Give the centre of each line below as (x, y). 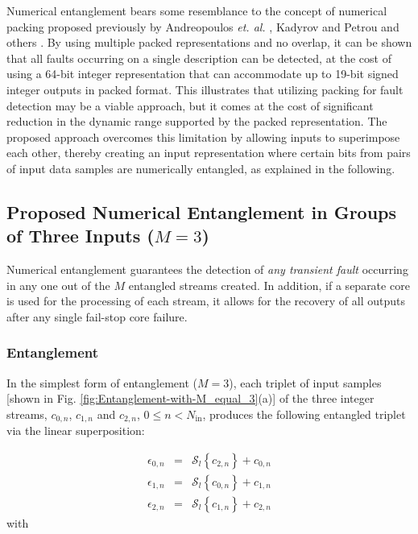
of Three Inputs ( (81, 236)
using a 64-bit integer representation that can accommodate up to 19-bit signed (203, 74)
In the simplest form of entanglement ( (102, 382)
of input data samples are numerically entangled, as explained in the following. (201, 168)
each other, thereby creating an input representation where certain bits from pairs (209, 153)
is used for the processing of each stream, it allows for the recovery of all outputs (206, 301)
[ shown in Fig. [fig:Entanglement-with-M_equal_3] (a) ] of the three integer (190, 398)
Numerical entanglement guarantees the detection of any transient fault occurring (207, 269)
